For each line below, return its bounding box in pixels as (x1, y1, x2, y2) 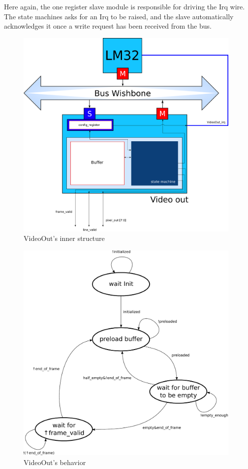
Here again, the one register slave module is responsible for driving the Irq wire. (4, 1, 245, 11)
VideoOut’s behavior (24, 457, 86, 467)
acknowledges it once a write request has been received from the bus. (4, 21, 212, 31)
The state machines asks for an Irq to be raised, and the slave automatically (4, 11, 234, 21)
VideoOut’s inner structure (24, 233, 105, 243)
